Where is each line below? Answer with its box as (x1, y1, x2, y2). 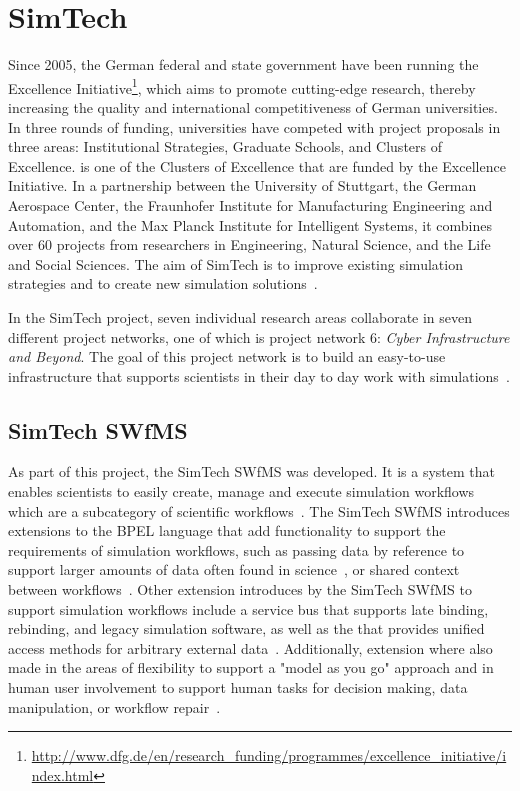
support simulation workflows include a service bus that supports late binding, (8, 598, 489, 619)
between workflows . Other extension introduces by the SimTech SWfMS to (8, 579, 472, 600)
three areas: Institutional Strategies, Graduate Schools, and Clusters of (8, 136, 442, 157)
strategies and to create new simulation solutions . (8, 273, 318, 294)
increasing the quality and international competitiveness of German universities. (8, 96, 498, 117)
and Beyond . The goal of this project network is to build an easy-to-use (8, 346, 446, 367)
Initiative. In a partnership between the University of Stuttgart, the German (8, 175, 477, 196)
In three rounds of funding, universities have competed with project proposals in (8, 116, 501, 137)
